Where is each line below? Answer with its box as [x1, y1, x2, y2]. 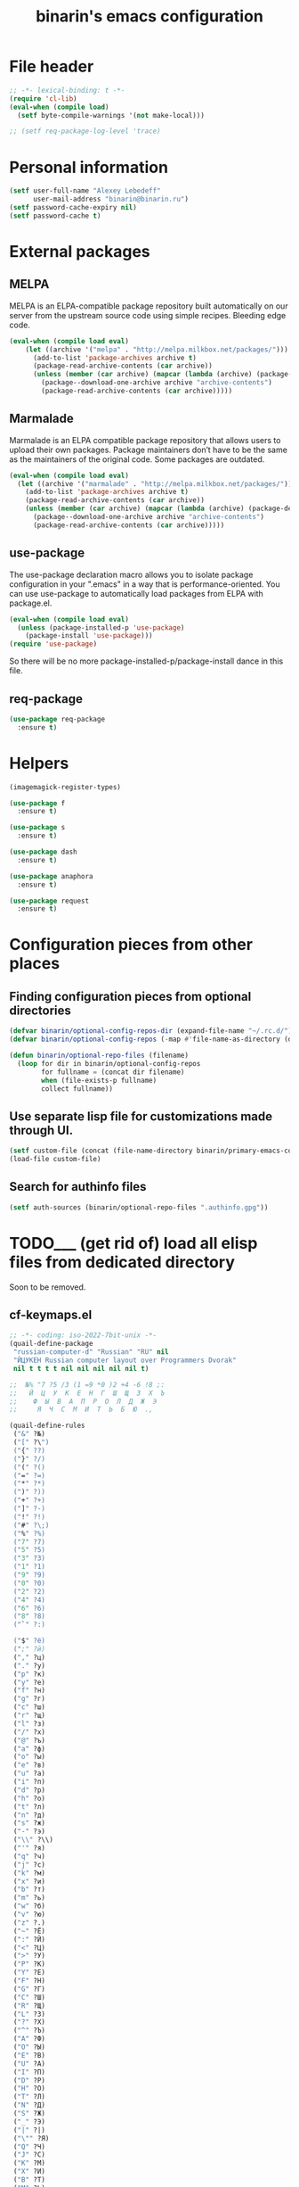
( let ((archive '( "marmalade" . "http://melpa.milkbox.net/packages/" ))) [17, 479, 296, 488]
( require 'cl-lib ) [9, 94, 77, 103]
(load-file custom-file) [9, 1155, 101, 1164]
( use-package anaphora [9, 871, 93, 880]
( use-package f [9, 798, 66, 808]
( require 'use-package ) [9, 640, 98, 648]
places [9, 953, 61, 974]
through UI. [9, 1122, 74, 1138]
